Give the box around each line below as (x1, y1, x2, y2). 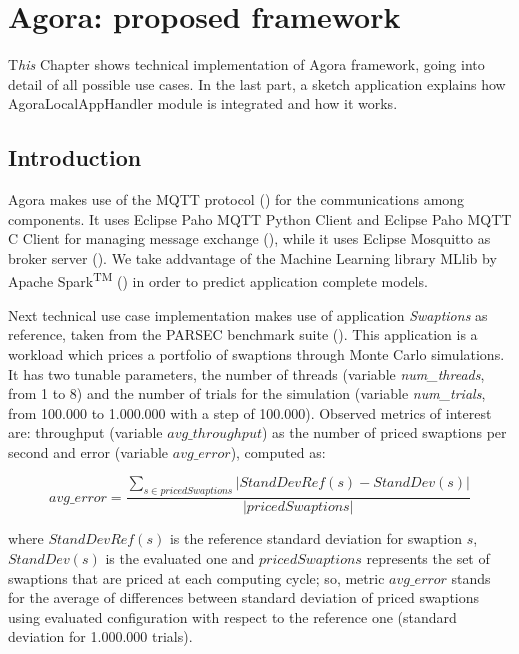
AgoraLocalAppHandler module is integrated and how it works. (8, 93, 398, 114)
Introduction (8, 142, 142, 173)
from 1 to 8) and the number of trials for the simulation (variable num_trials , (8, 383, 486, 404)
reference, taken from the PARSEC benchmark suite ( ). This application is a (8, 324, 478, 345)
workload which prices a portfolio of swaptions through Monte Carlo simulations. (8, 343, 505, 364)
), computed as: (230, 441, 326, 462)
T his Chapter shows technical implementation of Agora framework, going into (8, 54, 485, 75)
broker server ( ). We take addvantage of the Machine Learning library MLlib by (8, 247, 497, 268)
